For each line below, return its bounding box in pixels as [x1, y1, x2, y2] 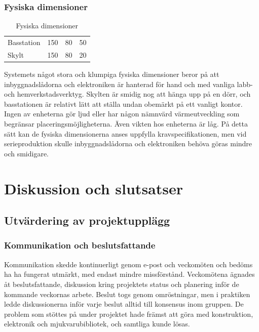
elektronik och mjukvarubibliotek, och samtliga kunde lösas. [4, 318, 190, 329]
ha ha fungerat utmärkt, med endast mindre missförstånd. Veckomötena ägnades [4, 269, 255, 279]
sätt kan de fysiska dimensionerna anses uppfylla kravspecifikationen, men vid [4, 128, 247, 139]
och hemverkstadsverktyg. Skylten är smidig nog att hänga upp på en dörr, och [4, 89, 251, 99]
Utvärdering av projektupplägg [4, 213, 170, 228]
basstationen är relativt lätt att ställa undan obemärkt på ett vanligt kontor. [4, 98, 243, 109]
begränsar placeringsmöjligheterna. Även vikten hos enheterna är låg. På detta [4, 118, 248, 129]
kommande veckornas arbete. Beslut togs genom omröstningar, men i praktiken [4, 288, 250, 299]
